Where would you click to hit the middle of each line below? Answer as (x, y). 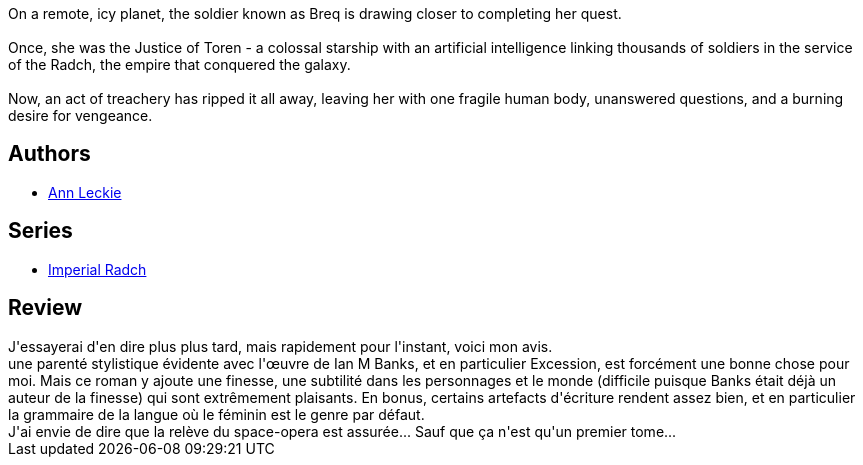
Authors (49, 154)
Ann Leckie (85, 192)
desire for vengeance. (80, 115)
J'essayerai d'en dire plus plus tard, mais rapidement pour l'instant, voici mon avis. (280, 346)
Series (40, 231)
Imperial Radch (97, 269)
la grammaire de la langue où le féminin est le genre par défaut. (216, 414)
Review (45, 308)
